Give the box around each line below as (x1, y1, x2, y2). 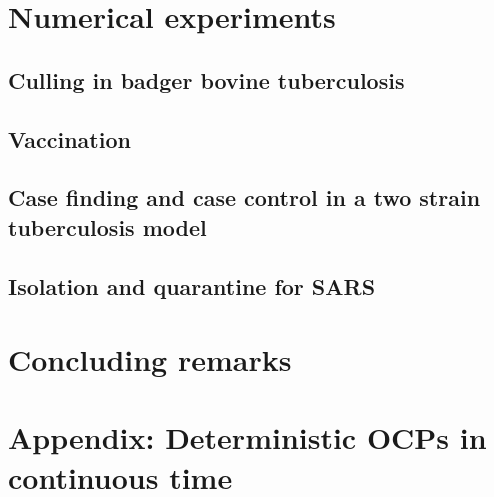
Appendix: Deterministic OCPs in (8, 417, 487, 458)
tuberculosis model (8, 211, 207, 242)
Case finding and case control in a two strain (8, 182, 481, 213)
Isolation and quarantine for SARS (8, 270, 376, 301)
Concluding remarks (8, 339, 292, 380)
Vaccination (8, 123, 131, 154)
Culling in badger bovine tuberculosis (8, 64, 405, 95)
